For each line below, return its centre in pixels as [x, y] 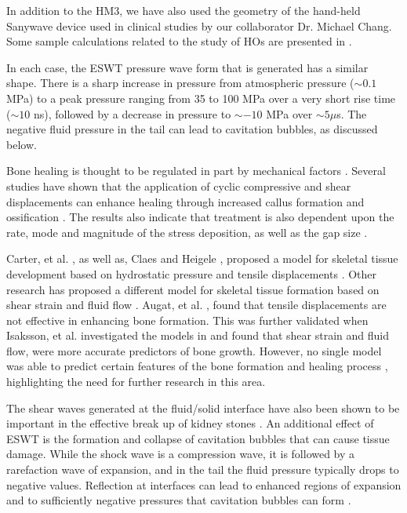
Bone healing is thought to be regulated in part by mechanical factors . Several [196, 171]
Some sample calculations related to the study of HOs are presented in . [179, 41]
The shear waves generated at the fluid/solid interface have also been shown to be [203, 407]
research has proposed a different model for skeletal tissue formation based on [193, 289]
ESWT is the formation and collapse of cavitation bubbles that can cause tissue [198, 438]
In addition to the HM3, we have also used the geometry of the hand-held [184, 10]
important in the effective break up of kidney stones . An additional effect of [190, 423]
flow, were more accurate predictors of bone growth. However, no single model [194, 350]
